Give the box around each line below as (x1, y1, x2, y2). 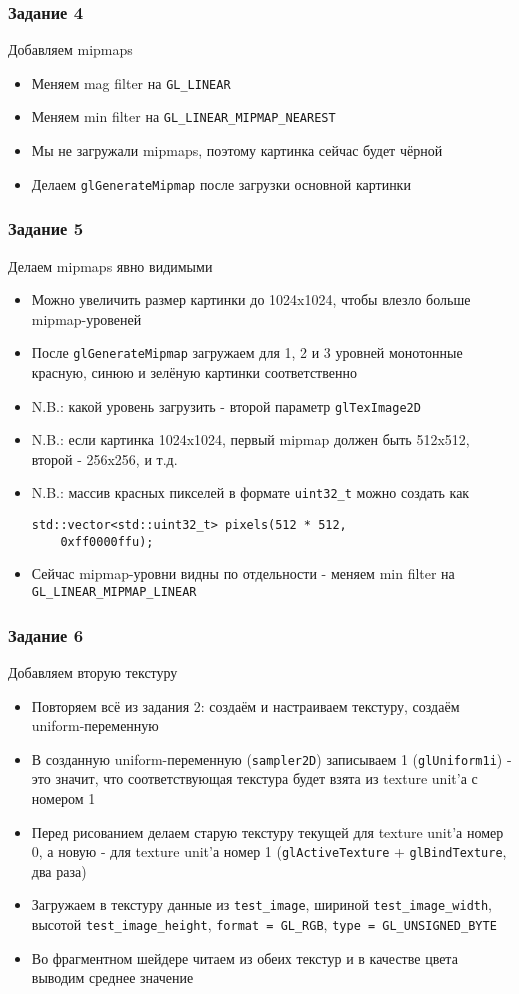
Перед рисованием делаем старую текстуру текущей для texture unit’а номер (31, 821, 504, 842)
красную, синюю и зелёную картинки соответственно (31, 362, 357, 383)
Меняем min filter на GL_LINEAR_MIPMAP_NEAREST (31, 106, 336, 127)
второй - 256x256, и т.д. (31, 448, 178, 469)
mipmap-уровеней (31, 308, 142, 329)
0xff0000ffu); (60, 534, 154, 549)
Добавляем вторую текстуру (8, 661, 178, 682)
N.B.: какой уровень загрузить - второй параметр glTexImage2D (31, 395, 421, 416)
